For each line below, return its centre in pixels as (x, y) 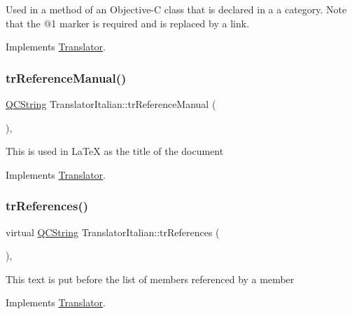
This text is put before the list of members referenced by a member (150, 279)
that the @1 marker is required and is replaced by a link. (128, 23)
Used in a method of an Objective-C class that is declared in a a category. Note (176, 9)
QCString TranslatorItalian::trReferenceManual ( (111, 104)
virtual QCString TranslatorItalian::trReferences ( (113, 232)
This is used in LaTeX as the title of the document (115, 151)
